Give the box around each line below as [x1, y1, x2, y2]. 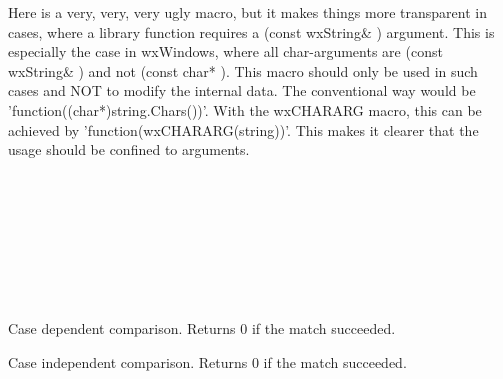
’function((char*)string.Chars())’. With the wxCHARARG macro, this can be [8, 99, 482, 120]
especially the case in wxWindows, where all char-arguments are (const [8, 41, 443, 62]
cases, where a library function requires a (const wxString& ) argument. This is [8, 21, 495, 42]
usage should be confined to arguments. [8, 139, 250, 160]
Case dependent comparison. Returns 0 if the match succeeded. [8, 318, 396, 339]
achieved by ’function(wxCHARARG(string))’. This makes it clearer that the [8, 119, 479, 140]
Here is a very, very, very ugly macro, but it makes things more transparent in [8, 2, 487, 22]
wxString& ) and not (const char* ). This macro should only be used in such [8, 60, 478, 81]
